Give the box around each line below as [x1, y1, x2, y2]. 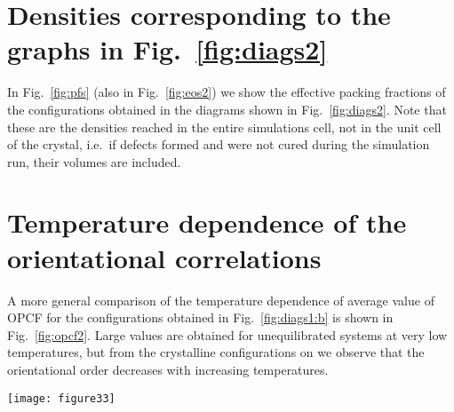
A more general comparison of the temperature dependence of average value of [7, 290, 434, 309]
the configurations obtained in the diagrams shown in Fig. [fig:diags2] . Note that [7, 99, 447, 118]
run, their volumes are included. [7, 152, 181, 170]
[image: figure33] [7, 392, 115, 405]
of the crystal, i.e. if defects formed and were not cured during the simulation [7, 135, 430, 154]
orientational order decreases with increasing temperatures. [7, 360, 329, 378]
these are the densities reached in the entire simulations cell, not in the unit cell [7, 117, 442, 136]
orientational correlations [7, 239, 322, 275]
